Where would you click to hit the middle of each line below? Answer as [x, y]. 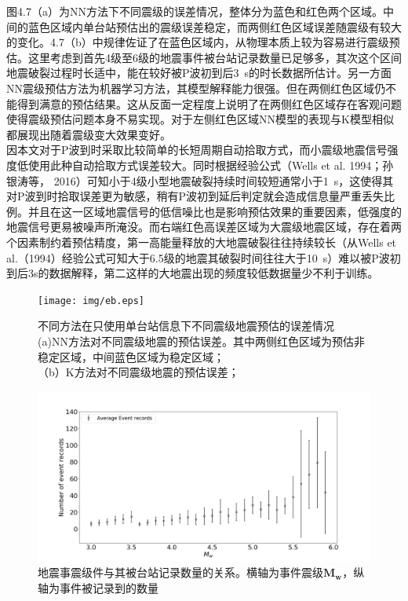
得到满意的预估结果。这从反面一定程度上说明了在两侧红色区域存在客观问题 [209, 103]
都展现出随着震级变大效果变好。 [89, 134]
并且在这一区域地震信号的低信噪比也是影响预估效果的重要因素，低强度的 [215, 211]
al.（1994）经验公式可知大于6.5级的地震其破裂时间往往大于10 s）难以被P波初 [204, 257]
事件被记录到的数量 [109, 587]
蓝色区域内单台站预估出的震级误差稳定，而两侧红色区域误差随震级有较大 [215, 26]
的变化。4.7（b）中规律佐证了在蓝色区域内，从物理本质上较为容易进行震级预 [203, 42]
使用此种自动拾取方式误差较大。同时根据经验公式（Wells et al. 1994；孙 [211, 165]
